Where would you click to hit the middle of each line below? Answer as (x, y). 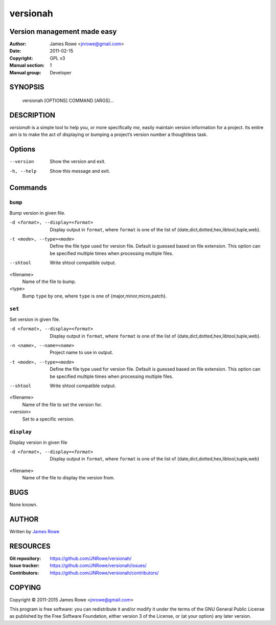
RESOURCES (30, 546)
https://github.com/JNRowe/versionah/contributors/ (105, 573)
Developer (61, 72)
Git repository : (25, 558)
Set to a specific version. (48, 419)
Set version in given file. (35, 319)
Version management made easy (63, 32)
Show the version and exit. (78, 162)
